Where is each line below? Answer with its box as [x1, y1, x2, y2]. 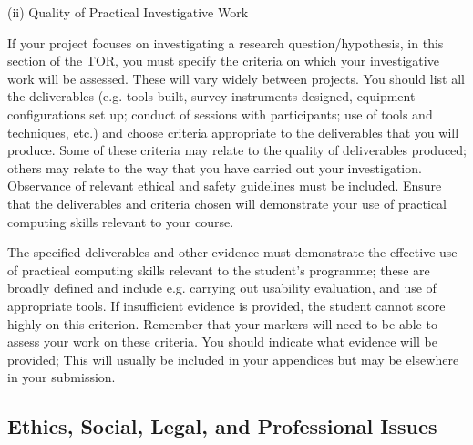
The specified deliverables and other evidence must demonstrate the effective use [7, 243, 458, 262]
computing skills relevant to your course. [7, 212, 234, 231]
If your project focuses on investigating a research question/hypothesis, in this [7, 33, 444, 52]
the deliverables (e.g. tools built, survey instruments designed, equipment [7, 87, 416, 106]
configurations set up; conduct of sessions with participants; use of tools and [7, 104, 433, 123]
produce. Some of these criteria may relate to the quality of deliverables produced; [7, 140, 467, 160]
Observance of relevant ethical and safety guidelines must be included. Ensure [7, 176, 442, 195]
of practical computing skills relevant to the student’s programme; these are [7, 260, 430, 279]
